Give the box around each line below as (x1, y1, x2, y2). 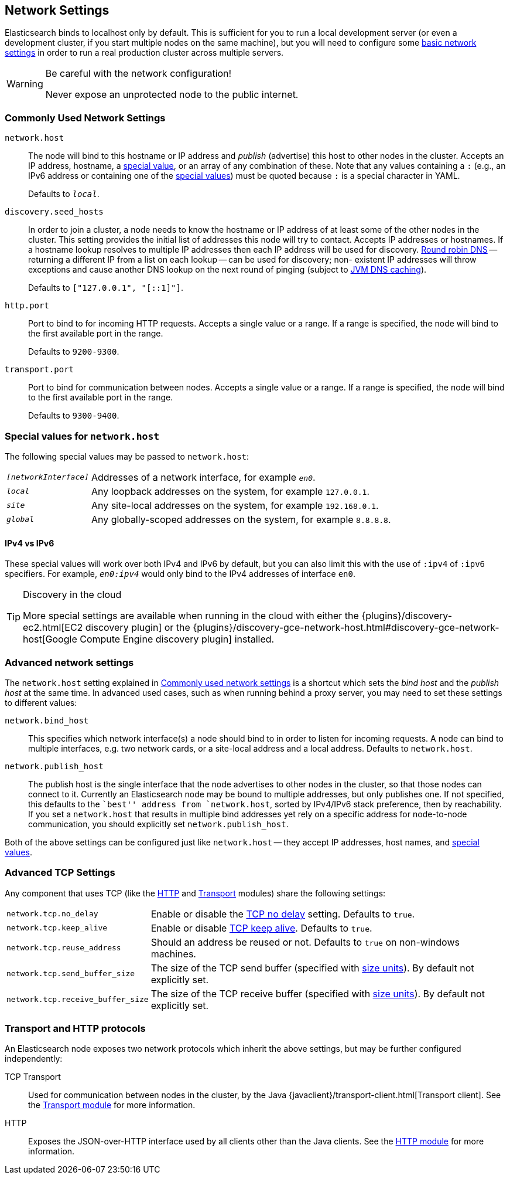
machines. (150, 947, 196, 960)
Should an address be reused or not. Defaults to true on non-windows (150, 936, 460, 948)
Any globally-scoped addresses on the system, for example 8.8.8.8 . (91, 513, 391, 525)
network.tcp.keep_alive (6, 923, 108, 933)
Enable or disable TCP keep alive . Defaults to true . (150, 922, 372, 934)
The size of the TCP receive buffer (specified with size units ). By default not (150, 987, 485, 1000)
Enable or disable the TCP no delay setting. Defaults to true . (150, 908, 415, 920)
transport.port (5, 365, 74, 375)
